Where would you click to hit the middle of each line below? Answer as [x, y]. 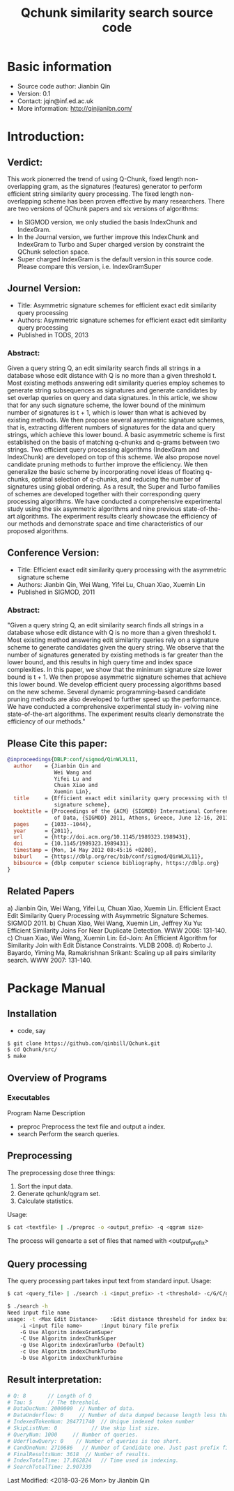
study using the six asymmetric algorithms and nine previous [94, 509]
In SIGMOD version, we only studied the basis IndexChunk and [107, 222]
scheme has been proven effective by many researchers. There [134, 201]
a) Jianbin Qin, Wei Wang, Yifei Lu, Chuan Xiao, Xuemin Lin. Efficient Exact [114, 908]
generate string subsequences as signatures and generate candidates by [112, 390]
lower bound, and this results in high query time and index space [100, 662]
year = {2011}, [43, 831]
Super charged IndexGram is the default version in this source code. [115, 259]
